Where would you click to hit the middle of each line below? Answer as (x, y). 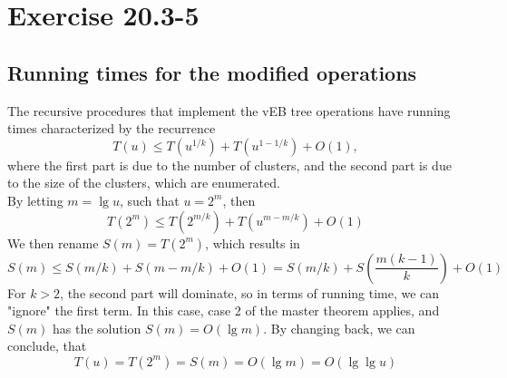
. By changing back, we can (339, 328)
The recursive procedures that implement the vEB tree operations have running (229, 110)
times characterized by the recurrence (112, 128)
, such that (149, 200)
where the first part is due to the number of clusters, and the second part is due (229, 165)
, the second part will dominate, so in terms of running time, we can (250, 292)
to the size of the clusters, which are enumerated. (144, 183)
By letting (35, 200)
